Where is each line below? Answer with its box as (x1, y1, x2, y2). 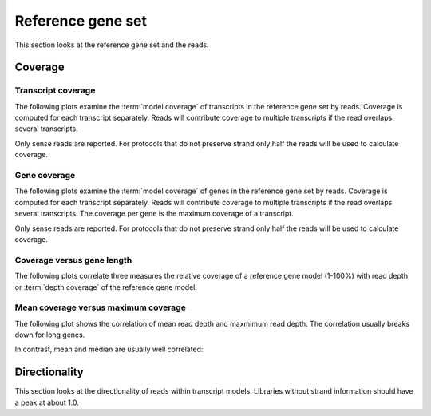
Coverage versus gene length (14, 254, 132, 265)
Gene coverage (14, 170, 76, 181)
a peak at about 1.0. (14, 398, 80, 407)
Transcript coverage (14, 85, 96, 96)
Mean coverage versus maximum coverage (14, 302, 187, 313)
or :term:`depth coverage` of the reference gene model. (14, 282, 197, 291)
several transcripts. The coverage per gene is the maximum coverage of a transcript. (14, 208, 295, 219)
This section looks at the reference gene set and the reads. (14, 40, 209, 50)
